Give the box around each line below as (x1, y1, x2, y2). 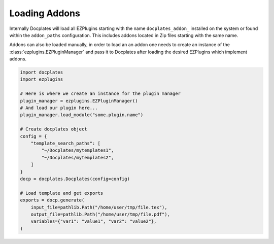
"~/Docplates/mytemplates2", (41, 155, 114, 160)
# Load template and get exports (20, 190, 104, 196)
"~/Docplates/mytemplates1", (41, 148, 114, 153)
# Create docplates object (20, 126, 87, 132)
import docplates (20, 69, 63, 76)
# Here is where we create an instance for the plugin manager (20, 91, 181, 96)
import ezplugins (20, 77, 63, 82)
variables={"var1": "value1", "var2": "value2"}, (30, 219, 157, 224)
